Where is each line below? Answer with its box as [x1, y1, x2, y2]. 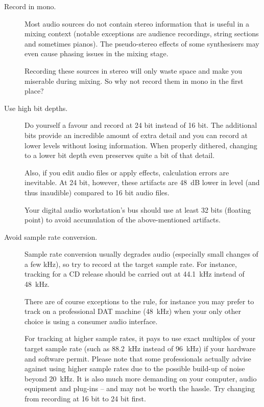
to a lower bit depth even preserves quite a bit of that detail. [25, 150, 215, 161]
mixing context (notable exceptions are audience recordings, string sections [25, 28, 259, 39]
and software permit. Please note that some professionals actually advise [25, 353, 251, 364]
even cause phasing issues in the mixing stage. [25, 48, 169, 59]
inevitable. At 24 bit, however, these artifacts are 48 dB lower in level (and [25, 177, 260, 188]
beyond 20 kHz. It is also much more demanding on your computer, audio [25, 373, 257, 383]
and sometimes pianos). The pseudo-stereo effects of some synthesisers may [25, 38, 259, 49]
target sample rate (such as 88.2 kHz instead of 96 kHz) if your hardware [25, 343, 256, 354]
